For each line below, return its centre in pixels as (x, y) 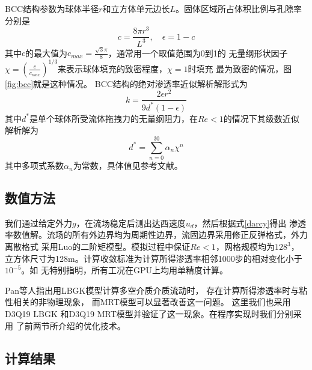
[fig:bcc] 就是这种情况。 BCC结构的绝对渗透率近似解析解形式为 (126, 83)
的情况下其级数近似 (261, 118)
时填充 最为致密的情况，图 (240, 68)
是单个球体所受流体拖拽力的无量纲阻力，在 (113, 118)
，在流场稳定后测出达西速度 (131, 223)
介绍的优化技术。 (92, 325)
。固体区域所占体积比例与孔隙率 (239, 8)
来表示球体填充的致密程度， (113, 68)
